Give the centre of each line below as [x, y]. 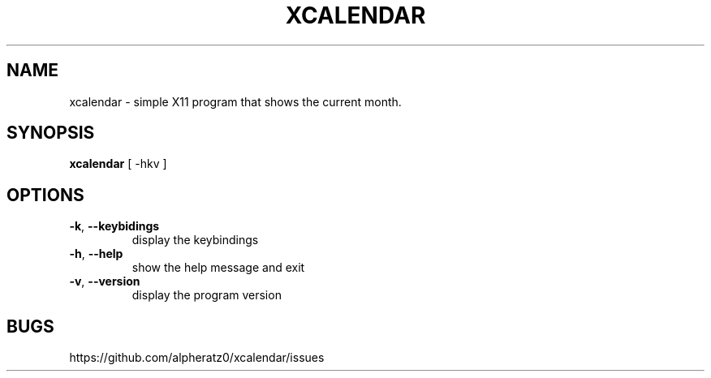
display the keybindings [195, 240]
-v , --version [105, 281]
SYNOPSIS [51, 133]
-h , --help [96, 254]
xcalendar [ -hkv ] [118, 164]
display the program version [207, 295]
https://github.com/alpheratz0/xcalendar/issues [197, 358]
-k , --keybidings [114, 226]
